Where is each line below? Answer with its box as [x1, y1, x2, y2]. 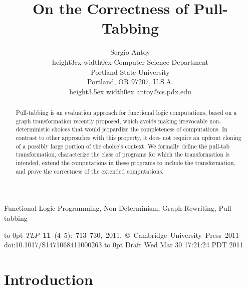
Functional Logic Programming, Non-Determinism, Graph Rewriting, [4, 203, 216, 213]
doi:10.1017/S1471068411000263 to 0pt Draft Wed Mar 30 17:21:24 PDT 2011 [4, 239, 243, 250]
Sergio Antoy [110, 47, 150, 57]
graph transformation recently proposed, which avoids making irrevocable [16, 116, 208, 125]
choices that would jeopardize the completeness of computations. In [52, 125, 227, 133]
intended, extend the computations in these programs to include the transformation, [16, 159, 235, 167]
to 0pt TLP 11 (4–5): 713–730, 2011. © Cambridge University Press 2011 [4, 229, 239, 240]
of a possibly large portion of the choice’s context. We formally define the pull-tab [16, 141, 230, 150]
